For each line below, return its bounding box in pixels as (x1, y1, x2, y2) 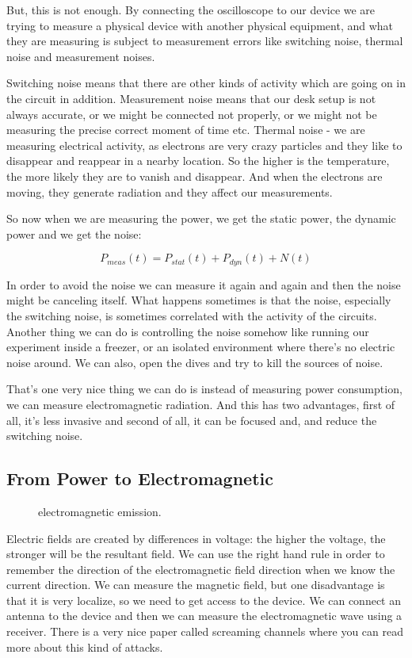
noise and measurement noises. (6, 48, 155, 64)
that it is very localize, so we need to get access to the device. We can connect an (6, 591, 402, 608)
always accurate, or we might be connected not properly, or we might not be (6, 105, 377, 122)
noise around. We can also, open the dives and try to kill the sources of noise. (6, 354, 383, 370)
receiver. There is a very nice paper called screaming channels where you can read (6, 623, 403, 640)
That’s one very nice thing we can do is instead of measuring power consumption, (6, 381, 402, 397)
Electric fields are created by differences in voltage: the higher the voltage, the (6, 530, 386, 546)
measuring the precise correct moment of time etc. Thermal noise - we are (6, 121, 365, 138)
